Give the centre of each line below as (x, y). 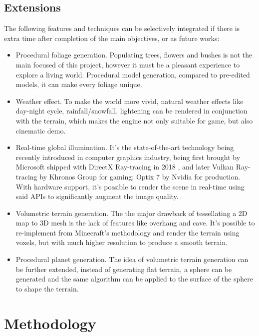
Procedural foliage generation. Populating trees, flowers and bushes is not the (134, 55)
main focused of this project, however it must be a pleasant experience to (128, 64)
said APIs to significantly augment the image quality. (97, 196)
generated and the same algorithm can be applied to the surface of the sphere (134, 279)
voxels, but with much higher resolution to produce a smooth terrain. (122, 242)
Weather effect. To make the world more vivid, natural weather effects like (129, 101)
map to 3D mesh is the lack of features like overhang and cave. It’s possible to (135, 223)
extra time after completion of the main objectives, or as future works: (112, 38)
